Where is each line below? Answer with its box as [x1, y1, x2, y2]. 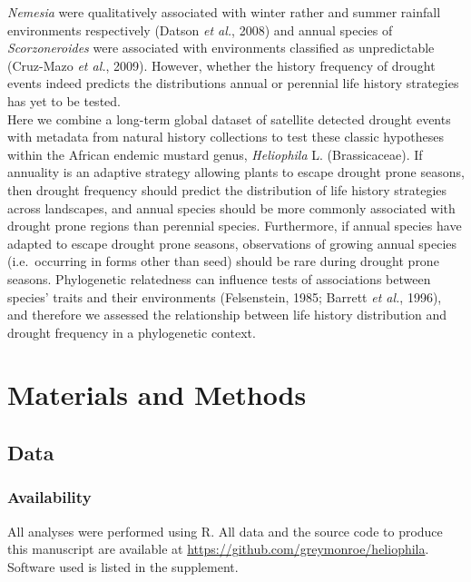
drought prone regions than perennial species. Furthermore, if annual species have [7, 216, 462, 235]
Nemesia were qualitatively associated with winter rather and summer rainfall [7, 3, 441, 21]
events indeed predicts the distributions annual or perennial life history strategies [7, 74, 459, 93]
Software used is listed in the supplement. [7, 557, 239, 576]
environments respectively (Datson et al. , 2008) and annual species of [7, 20, 393, 39]
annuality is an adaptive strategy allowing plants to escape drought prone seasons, [7, 163, 465, 182]
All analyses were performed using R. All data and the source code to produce [7, 521, 443, 540]
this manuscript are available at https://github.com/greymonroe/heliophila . [7, 539, 429, 558]
